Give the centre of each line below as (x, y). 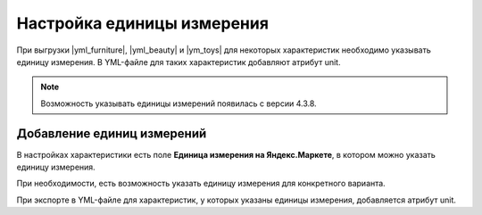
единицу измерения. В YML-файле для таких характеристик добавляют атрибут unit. (179, 62)
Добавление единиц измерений (112, 133)
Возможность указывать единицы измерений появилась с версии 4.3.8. (179, 103)
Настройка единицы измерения (143, 23)
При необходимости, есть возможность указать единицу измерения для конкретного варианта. (201, 184)
